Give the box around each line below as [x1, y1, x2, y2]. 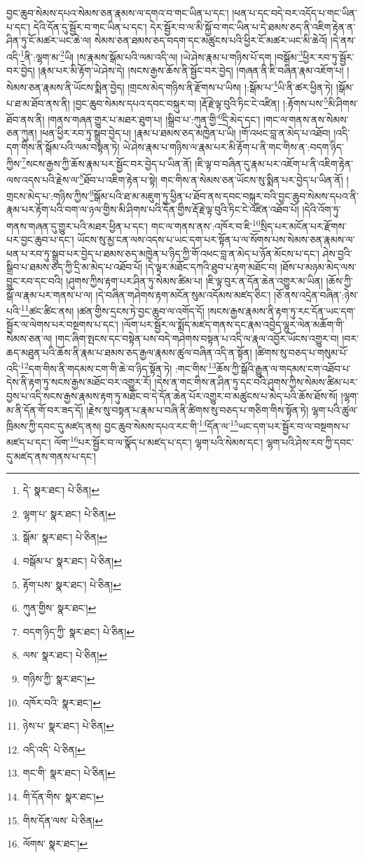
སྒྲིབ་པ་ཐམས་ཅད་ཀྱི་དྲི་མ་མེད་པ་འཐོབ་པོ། [6, 260, 143, 274]
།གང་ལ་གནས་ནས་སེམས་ [263, 112, 349, 126]
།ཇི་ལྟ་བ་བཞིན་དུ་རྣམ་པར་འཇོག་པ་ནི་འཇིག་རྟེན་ [195, 156, 354, 170]
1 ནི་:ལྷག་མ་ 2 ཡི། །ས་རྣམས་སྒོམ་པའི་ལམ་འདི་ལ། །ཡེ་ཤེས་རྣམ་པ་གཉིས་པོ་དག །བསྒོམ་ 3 [20, 47, 303, 64]
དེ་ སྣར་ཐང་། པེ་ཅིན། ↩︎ [22, 483, 99, 497]
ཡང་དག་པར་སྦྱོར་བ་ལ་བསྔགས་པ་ [238, 418, 351, 433]
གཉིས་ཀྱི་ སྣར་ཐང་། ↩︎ [22, 671, 95, 686]
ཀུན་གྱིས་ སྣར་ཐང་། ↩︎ [22, 601, 97, 615]
